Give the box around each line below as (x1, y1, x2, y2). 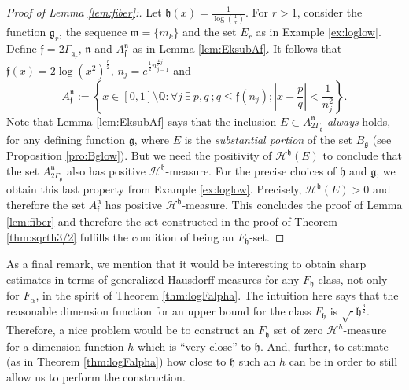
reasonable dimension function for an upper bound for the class (6, 303, 311, 319)
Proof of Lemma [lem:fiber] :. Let (6, 4, 162, 20)
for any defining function (6, 131, 125, 147)
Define (6, 40, 37, 57)
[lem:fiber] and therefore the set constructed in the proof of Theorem (6, 213, 337, 230)
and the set (182, 24, 237, 40)
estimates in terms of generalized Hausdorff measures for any (6, 271, 300, 288)
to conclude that (322, 147, 402, 164)
